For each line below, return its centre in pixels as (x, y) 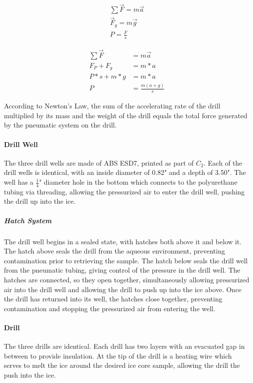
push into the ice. (30, 374)
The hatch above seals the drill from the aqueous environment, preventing (115, 251)
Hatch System (28, 220)
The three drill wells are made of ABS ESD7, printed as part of (99, 162)
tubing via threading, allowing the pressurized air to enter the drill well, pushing (124, 191)
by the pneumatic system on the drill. (60, 125)
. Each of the (223, 162)
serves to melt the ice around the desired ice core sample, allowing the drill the (122, 365)
